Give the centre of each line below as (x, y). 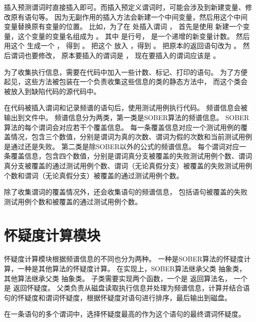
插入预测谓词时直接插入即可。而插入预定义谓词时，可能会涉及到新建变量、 (125, 7)
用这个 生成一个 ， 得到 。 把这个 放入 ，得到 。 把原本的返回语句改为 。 (122, 46)
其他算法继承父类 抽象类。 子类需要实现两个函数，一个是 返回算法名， (118, 278)
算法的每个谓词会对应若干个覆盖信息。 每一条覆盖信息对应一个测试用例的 (122, 127)
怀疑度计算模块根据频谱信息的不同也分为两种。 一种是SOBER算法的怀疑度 (124, 259)
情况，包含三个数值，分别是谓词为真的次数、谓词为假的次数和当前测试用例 (131, 137)
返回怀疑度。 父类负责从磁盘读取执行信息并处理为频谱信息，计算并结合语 (131, 288)
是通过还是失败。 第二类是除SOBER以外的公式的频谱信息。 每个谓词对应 (122, 146)
